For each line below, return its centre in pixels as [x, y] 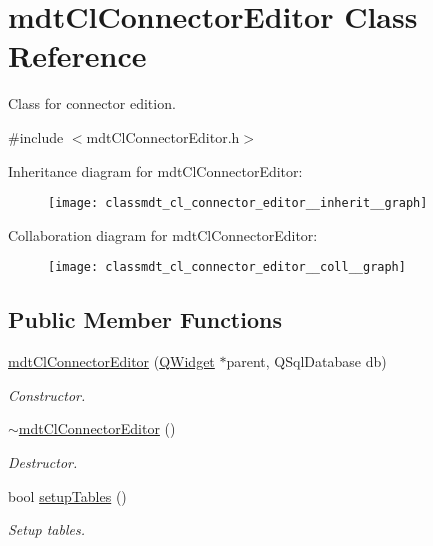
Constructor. [47, 394]
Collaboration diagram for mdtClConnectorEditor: [163, 234]
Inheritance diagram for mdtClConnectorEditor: [155, 170]
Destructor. [43, 461]
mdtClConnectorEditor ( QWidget [111, 361]
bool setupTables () [67, 495]
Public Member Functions [145, 319]
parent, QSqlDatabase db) [306, 361]
